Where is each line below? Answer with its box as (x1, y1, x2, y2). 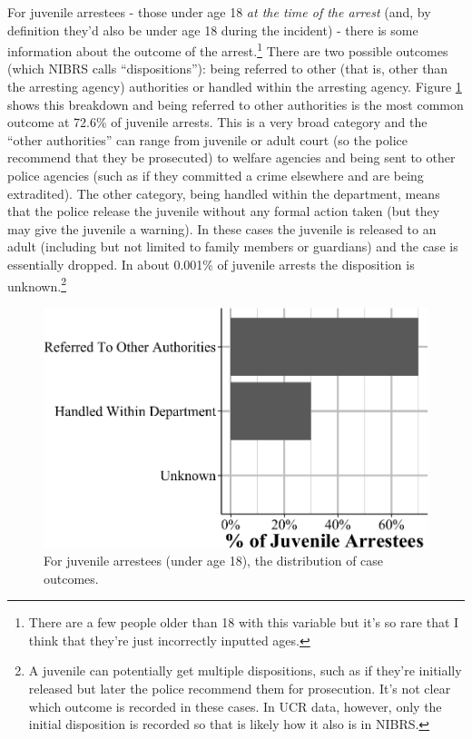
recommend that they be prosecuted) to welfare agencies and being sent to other (7, 148, 456, 167)
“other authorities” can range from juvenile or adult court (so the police (7, 130, 408, 149)
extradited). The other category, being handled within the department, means (7, 183, 440, 202)
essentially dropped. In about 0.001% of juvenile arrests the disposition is (7, 254, 415, 273)
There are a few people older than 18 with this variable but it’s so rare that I (28, 613, 459, 632)
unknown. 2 (7, 273, 66, 295)
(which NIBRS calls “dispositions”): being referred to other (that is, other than (7, 59, 448, 78)
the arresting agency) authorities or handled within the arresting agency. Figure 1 (7, 77, 462, 96)
